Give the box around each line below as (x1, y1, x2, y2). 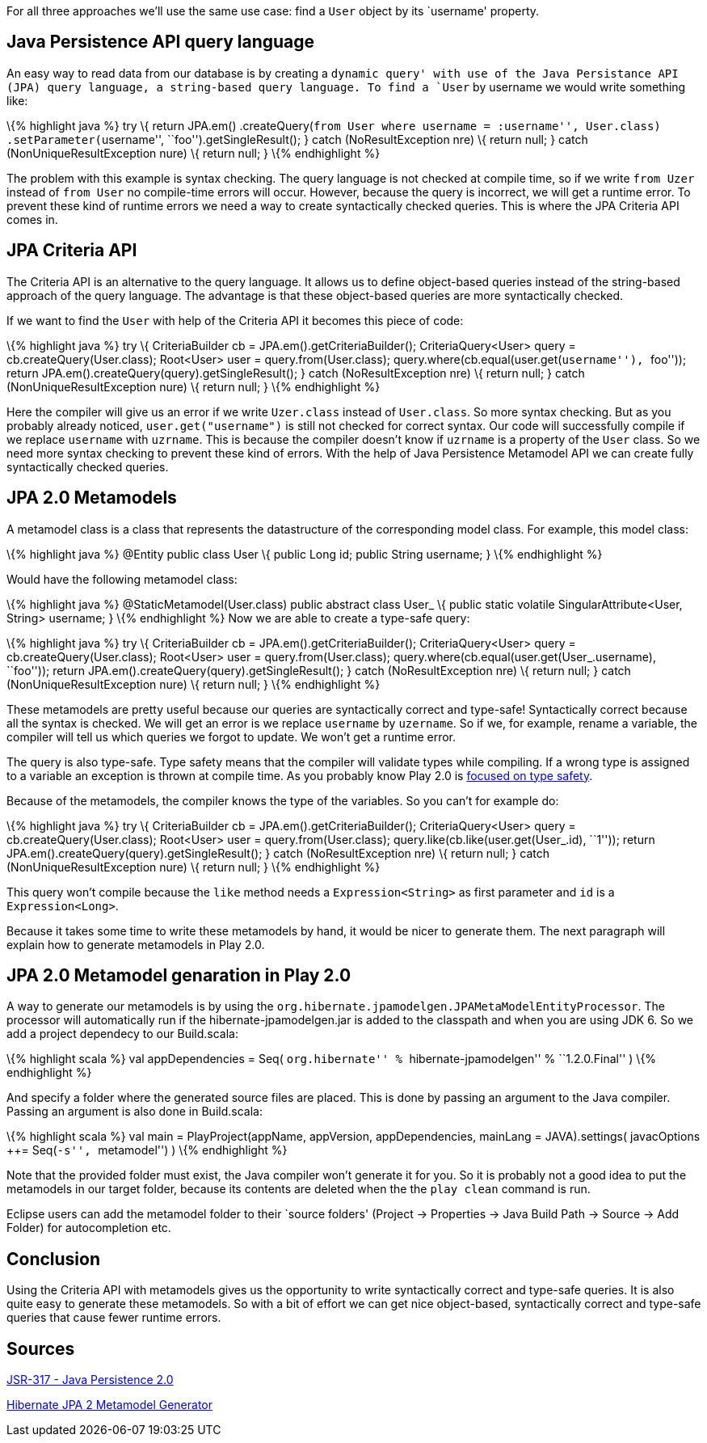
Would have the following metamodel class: (6, 572, 238, 586)
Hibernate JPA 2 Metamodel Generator (6, 1398, 213, 1412)
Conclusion (6, 1248, 101, 1269)
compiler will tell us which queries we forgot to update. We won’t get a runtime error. (6, 729, 457, 744)
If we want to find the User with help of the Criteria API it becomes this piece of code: (6, 313, 464, 327)
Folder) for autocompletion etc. (6, 1221, 171, 1235)
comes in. (6, 212, 58, 226)
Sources (6, 1338, 75, 1359)
